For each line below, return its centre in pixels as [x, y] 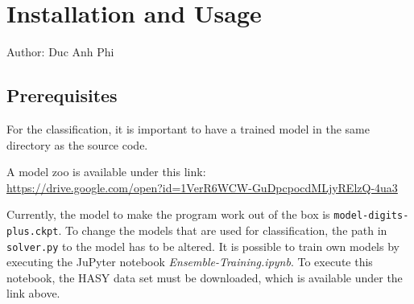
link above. [33, 293]
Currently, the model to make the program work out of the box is [168, 214]
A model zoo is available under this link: [106, 172]
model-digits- [371, 216]
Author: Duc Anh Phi [60, 52]
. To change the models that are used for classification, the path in [223, 230]
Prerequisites [62, 95]
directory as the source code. [77, 144]
